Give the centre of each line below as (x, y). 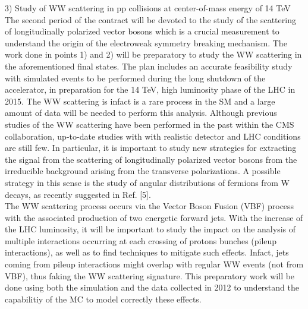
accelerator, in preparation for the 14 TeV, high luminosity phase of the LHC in (150, 89)
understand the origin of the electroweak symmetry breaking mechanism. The (146, 42)
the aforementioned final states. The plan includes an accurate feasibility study (149, 66)
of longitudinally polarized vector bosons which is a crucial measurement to (142, 31)
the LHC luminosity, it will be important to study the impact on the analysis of (150, 229)
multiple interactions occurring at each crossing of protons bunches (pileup (141, 240)
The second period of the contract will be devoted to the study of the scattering (150, 19)
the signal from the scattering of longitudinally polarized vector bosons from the (151, 159)
